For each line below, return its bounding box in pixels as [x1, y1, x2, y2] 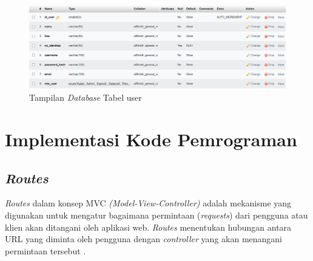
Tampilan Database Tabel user [29, 91, 142, 104]
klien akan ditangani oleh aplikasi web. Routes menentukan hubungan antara [5, 220, 292, 233]
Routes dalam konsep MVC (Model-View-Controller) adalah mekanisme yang [5, 197, 292, 209]
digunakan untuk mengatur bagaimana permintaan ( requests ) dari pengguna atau [5, 209, 308, 222]
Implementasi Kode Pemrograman [5, 127, 297, 152]
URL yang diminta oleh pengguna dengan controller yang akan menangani [5, 232, 283, 245]
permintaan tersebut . [5, 244, 86, 257]
